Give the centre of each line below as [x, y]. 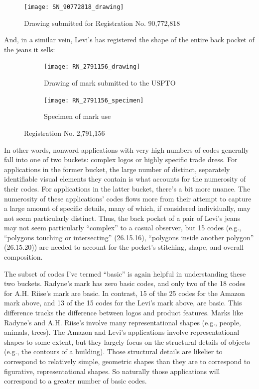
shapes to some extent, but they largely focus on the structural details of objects [127, 341]
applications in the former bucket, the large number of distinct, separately [117, 169]
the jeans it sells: [30, 49]
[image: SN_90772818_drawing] [74, 7]
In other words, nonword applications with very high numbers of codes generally [127, 149]
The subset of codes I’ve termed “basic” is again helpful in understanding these [125, 273]
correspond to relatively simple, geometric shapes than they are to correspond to [127, 361]
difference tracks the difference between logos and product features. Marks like [124, 313]
